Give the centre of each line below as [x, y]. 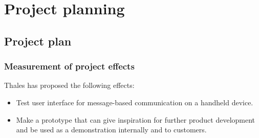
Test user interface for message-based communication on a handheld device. [135, 102]
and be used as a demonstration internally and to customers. [111, 130]
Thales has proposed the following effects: [69, 85]
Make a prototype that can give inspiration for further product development [136, 119]
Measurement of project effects [69, 66]
